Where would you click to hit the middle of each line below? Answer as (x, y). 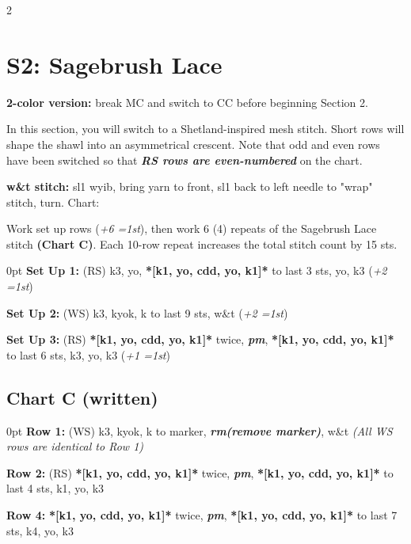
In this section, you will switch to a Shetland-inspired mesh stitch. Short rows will (205, 129)
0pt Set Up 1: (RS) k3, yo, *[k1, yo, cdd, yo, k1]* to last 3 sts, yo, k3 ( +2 (197, 270)
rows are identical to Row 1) (75, 446)
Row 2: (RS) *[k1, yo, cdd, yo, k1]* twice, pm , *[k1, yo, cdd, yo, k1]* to (200, 472)
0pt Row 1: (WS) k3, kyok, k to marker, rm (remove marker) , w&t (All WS (200, 430)
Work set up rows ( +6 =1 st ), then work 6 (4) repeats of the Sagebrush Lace (192, 228)
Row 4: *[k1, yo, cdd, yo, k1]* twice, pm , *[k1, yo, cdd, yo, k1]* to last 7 (202, 515)
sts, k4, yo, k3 (40, 530)
